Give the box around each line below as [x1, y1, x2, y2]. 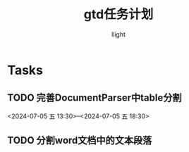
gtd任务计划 [83, 6, 154, 23]
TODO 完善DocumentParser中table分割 [7, 92, 182, 104]
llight [111, 30, 126, 39]
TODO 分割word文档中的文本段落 [7, 134, 152, 146]
